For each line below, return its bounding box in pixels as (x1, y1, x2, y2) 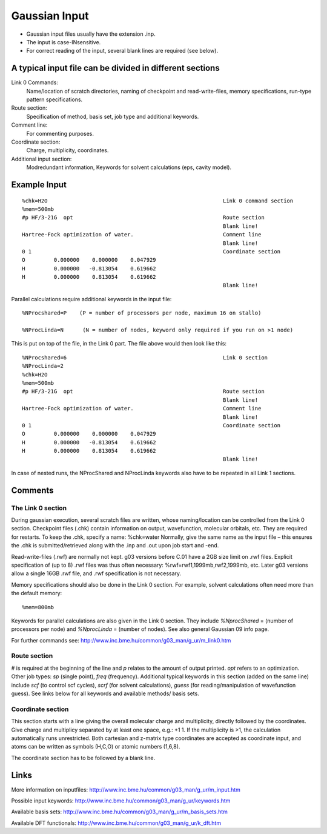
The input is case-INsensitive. (26, 38, 101, 45)
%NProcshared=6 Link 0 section (22, 354, 268, 361)
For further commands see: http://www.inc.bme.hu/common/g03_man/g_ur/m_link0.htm (11, 636, 231, 644)
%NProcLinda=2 (22, 362, 64, 370)
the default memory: (11, 590, 62, 597)
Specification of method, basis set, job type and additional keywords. (26, 113, 199, 120)
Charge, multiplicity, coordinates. (26, 147, 109, 154)
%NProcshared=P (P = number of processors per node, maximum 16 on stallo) (22, 310, 262, 316)
